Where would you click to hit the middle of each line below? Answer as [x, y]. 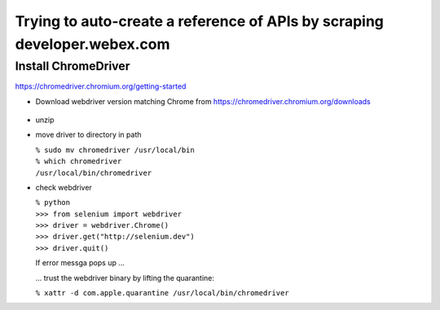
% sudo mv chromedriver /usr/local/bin [115, 150]
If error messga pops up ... [80, 263]
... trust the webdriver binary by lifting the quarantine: [125, 277]
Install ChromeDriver [73, 66]
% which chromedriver [79, 162]
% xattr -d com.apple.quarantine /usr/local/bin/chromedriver [162, 293]
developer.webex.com [92, 44]
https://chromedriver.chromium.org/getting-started [101, 86]
